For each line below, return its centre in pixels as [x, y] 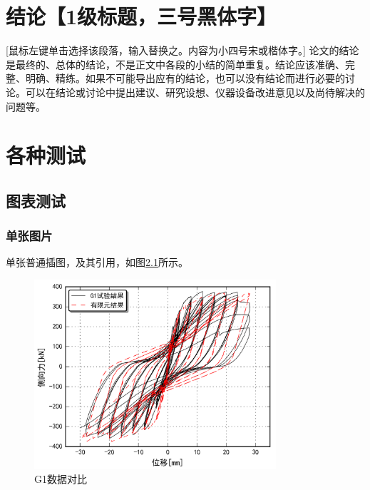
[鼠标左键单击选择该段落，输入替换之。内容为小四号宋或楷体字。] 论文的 [173, 50]
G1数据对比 [61, 479]
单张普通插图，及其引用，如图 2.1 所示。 [97, 262]
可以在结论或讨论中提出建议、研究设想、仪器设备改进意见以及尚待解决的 [195, 92]
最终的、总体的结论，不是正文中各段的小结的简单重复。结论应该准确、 [180, 64]
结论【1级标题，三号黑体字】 [142, 16]
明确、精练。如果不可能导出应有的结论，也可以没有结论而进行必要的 [185, 78]
